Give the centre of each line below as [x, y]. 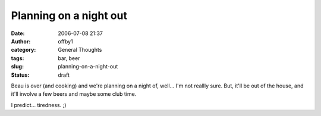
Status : [20, 75]
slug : [17, 67]
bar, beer [69, 58]
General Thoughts [80, 50]
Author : [21, 41]
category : [23, 50]
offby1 [66, 41]
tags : [18, 58]
